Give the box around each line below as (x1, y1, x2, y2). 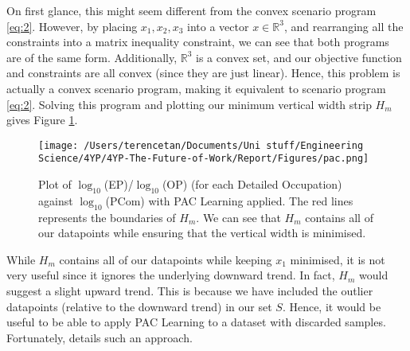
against (38, 192, 73, 209)
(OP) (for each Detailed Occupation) (162, 176, 342, 193)
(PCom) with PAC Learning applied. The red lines (105, 192, 353, 209)
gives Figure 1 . (6, 111, 78, 128)
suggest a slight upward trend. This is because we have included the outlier (6, 283, 373, 299)
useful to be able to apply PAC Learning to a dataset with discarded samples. (6, 314, 386, 330)
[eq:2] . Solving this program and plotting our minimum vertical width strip (6, 96, 372, 112)
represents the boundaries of (38, 209, 176, 225)
